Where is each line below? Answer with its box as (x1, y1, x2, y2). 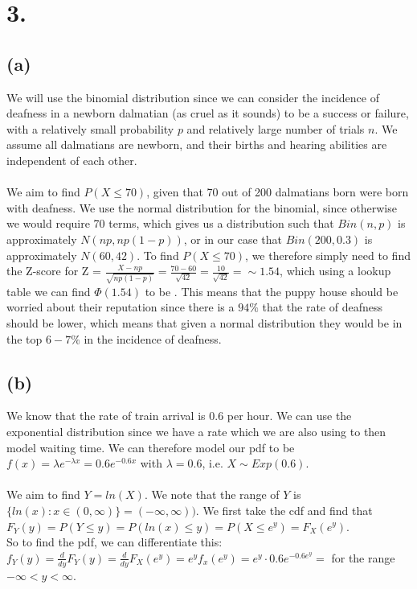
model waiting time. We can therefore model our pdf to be (6, 439, 295, 455)
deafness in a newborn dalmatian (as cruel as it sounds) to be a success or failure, (6, 105, 409, 122)
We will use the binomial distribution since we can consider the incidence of (6, 89, 379, 105)
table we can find (6, 282, 91, 299)
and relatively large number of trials (186, 120, 365, 137)
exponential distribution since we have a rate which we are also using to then (6, 422, 386, 439)
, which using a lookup (280, 262, 391, 279)
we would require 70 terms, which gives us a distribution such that (6, 215, 334, 232)
